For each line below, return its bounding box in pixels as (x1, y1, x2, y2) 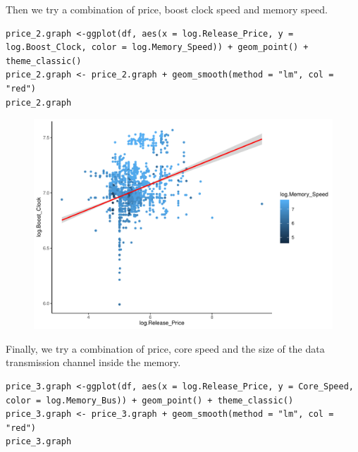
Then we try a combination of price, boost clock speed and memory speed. (6, 2, 328, 16)
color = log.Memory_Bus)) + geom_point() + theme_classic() (6, 395, 294, 406)
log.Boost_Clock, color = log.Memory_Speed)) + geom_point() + (6, 42, 309, 53)
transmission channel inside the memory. (6, 355, 181, 370)
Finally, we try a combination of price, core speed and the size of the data (6, 341, 325, 356)
